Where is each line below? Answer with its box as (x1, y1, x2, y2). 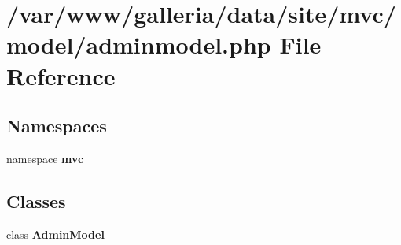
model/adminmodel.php (6, 28, 271, 61)
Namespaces (6, 113, 107, 138)
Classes (6, 188, 66, 213)
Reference (6, 59, 116, 91)
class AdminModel (6, 225, 105, 242)
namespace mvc (6, 150, 84, 166)
